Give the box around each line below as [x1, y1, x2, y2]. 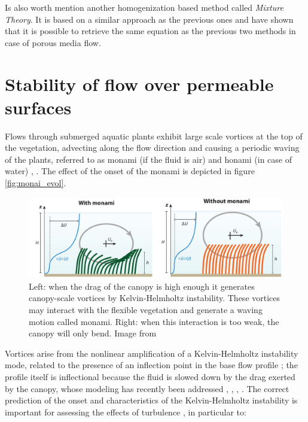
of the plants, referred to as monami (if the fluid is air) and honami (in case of [5, 153, 292, 165]
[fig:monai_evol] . [5, 177, 66, 189]
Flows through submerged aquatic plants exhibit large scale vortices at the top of [5, 129, 303, 142]
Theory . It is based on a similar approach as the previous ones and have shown [5, 13, 294, 25]
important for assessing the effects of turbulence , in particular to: [5, 405, 246, 418]
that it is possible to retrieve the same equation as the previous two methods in [5, 25, 296, 37]
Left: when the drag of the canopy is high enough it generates [29, 280, 255, 292]
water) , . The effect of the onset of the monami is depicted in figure [5, 165, 255, 177]
